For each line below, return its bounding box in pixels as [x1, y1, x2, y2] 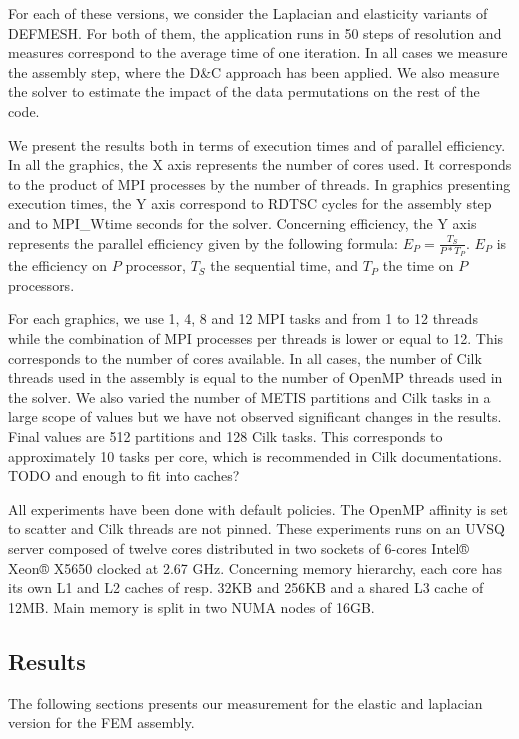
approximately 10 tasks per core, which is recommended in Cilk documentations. [8, 445, 502, 466]
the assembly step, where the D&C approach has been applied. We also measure [8, 61, 500, 82]
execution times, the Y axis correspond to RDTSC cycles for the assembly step [8, 193, 492, 214]
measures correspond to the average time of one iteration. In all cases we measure [8, 42, 508, 63]
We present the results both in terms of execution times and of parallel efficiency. [8, 134, 506, 155]
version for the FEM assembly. [8, 712, 195, 733]
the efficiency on [8, 255, 108, 276]
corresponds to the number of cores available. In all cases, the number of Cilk [8, 347, 482, 368]
